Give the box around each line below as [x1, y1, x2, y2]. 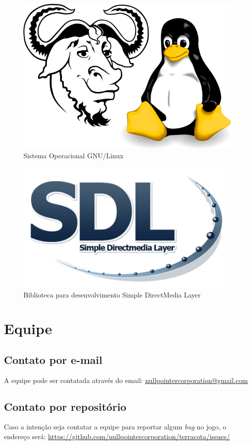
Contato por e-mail [4, 352, 103, 367]
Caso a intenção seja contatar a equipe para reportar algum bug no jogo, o [4, 422, 227, 432]
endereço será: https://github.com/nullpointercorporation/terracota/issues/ [4, 431, 230, 441]
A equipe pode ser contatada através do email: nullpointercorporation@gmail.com [4, 375, 248, 385]
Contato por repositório [4, 399, 126, 414]
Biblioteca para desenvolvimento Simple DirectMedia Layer [23, 290, 201, 300]
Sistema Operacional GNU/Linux [23, 150, 124, 161]
